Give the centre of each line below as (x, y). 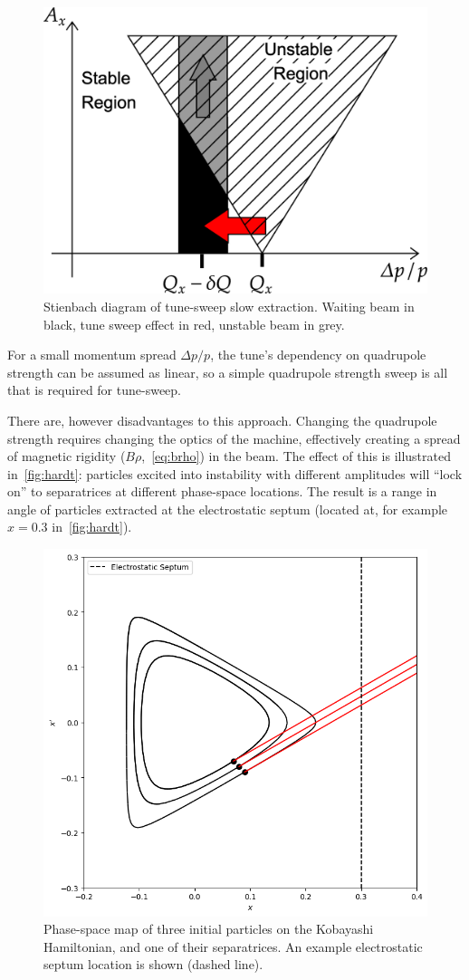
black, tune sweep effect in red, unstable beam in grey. (194, 324)
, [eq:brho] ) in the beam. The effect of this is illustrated (296, 456)
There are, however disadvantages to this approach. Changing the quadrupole (222, 420)
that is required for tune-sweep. (94, 390)
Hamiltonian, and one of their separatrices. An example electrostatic (233, 946)
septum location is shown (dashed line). (153, 964)
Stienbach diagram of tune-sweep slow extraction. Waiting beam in (229, 306)
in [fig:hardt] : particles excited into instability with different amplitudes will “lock (235, 473)
